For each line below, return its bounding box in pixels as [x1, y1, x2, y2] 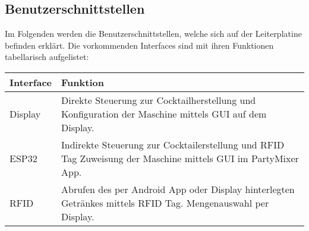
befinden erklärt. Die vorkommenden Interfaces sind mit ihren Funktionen [5, 39, 274, 51]
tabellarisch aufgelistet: [5, 50, 89, 63]
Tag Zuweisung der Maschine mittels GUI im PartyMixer [61, 151, 299, 165]
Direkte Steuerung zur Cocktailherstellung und [61, 93, 256, 107]
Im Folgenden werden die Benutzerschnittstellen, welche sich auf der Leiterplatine [5, 27, 302, 40]
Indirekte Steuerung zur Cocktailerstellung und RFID [61, 137, 285, 151]
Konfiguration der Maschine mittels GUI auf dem [61, 106, 267, 121]
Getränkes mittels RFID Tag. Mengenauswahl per [61, 195, 269, 210]
